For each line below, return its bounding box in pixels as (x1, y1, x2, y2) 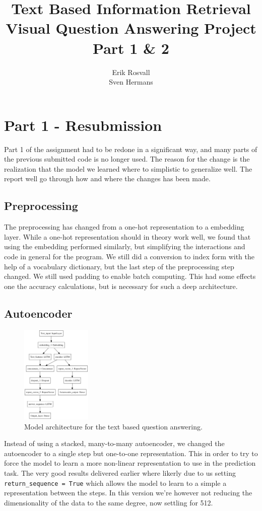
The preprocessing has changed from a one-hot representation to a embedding (4, 222, 244, 232)
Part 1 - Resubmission (4, 114, 162, 135)
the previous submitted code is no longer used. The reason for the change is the (4, 154, 250, 164)
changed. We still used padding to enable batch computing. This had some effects (4, 271, 256, 281)
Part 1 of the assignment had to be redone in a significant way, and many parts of (4, 143, 257, 154)
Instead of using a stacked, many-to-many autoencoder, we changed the (4, 438, 225, 449)
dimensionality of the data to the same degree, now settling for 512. (4, 497, 213, 507)
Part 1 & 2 (93, 37, 169, 58)
